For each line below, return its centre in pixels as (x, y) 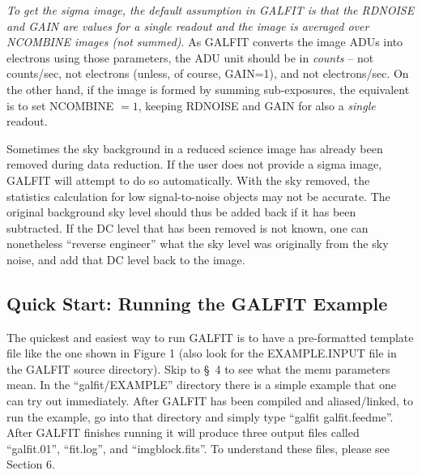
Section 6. (31, 464)
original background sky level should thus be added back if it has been (181, 212)
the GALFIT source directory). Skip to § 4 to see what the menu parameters (198, 368)
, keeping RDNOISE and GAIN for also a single (257, 105)
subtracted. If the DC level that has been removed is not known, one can (188, 227)
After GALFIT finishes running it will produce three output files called (183, 432)
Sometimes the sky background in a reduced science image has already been (195, 148)
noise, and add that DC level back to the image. (126, 259)
